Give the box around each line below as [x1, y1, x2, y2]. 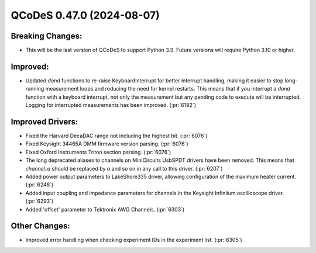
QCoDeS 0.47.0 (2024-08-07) [11, 9, 160, 22]
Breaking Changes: [11, 31, 83, 41]
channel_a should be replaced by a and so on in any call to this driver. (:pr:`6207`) [25, 165, 223, 172]
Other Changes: [11, 221, 70, 231]
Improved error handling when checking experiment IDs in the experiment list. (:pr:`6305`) [25, 237, 242, 244]
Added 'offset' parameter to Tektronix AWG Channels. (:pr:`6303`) [25, 206, 185, 213]
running [25, 85, 44, 92]
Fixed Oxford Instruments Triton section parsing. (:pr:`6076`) [25, 148, 171, 155]
